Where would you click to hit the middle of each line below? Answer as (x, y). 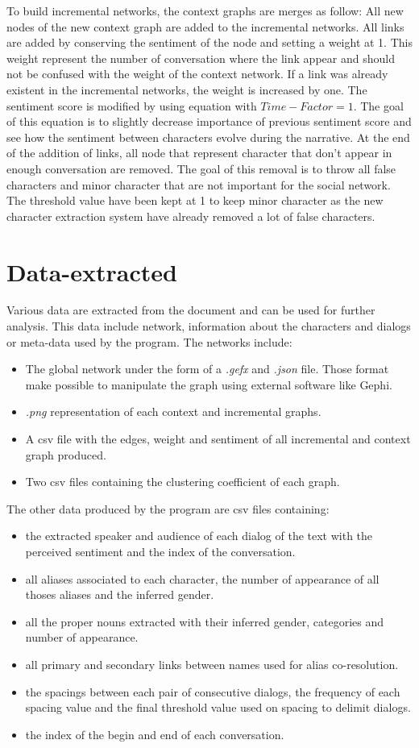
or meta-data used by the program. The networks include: (149, 341)
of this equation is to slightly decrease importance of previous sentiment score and (209, 121)
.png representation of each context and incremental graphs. (173, 411)
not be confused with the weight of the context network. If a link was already (197, 74)
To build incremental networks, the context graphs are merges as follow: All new (205, 10)
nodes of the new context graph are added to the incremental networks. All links (205, 26)
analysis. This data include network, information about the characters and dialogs (209, 326)
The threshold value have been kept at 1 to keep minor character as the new (195, 200)
